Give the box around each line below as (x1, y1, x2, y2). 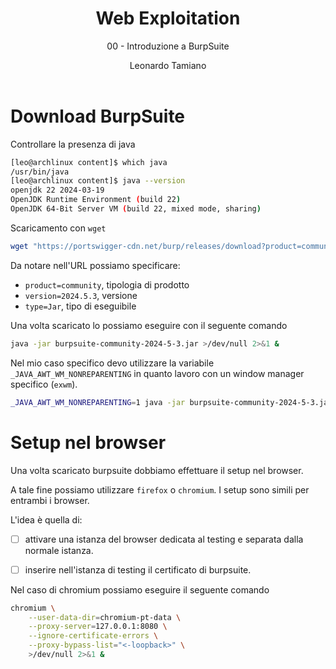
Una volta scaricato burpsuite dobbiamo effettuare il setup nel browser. (10, 464, 304, 476)
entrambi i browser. (10, 494, 90, 506)
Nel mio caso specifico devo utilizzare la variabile (10, 357, 215, 369)
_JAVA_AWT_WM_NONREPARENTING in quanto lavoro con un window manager (10, 367, 305, 379)
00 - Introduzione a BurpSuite (106, 40, 230, 52)
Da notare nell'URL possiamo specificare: (10, 259, 181, 271)
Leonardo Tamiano (129, 59, 207, 71)
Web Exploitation (95, 7, 241, 30)
